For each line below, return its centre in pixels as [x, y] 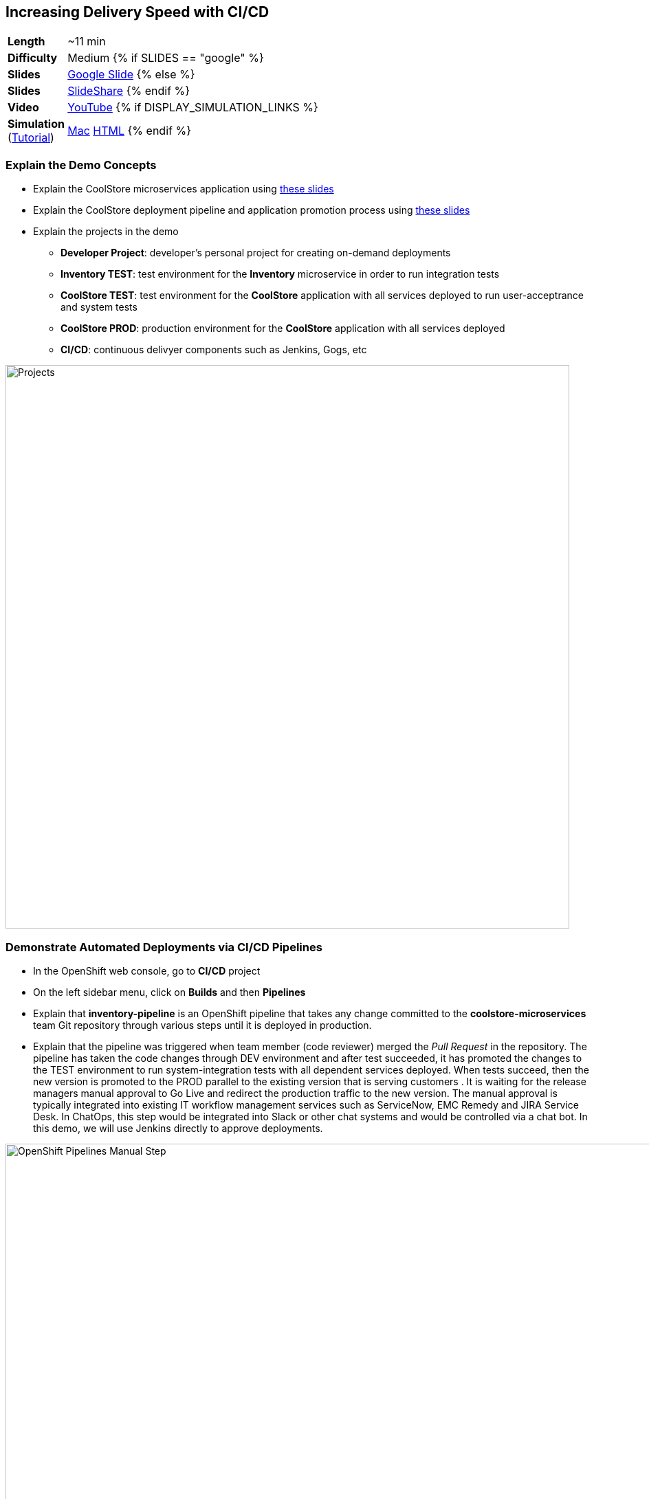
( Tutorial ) [31, 138]
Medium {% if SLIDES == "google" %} [166, 58]
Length [26, 42]
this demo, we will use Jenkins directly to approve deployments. [178, 1128]
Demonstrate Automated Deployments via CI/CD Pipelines [164, 947]
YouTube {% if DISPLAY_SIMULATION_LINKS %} [193, 108]
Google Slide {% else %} [131, 75]
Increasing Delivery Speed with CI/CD [137, 12]
